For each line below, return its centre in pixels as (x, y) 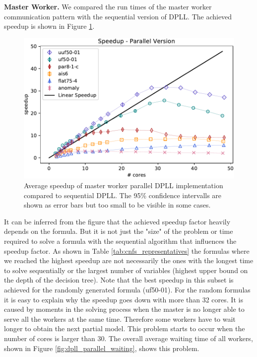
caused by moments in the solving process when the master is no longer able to (124, 309)
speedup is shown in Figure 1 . (49, 26)
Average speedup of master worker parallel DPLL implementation (124, 185)
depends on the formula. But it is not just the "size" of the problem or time (119, 231)
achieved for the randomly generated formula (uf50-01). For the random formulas (127, 289)
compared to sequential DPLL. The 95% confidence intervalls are (123, 195)
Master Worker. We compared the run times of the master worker (108, 6)
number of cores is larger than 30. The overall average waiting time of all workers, (128, 338)
